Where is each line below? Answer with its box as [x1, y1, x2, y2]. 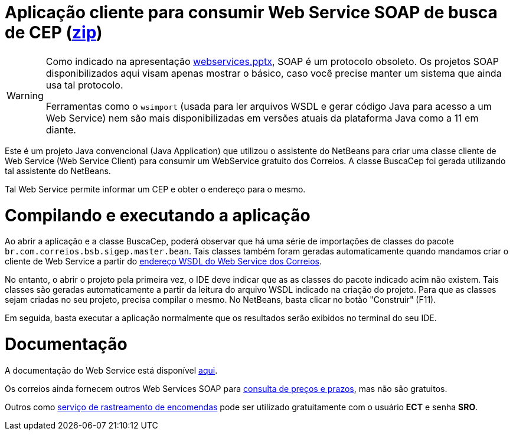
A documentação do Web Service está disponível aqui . [5, 365, 218, 375]
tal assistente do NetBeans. [5, 165, 111, 176]
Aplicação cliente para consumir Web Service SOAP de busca [5, 2, 498, 22]
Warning [6, 89, 44, 102]
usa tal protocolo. [45, 79, 123, 91]
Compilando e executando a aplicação [5, 205, 311, 225]
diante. [45, 123, 76, 136]
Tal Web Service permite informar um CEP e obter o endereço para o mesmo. [5, 184, 306, 194]
